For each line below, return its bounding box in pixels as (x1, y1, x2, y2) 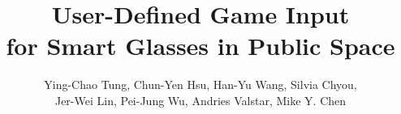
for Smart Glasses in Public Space (6, 29, 395, 62)
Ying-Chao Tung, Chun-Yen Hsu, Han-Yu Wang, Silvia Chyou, (44, 76, 357, 93)
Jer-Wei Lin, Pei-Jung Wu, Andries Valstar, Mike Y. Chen (54, 91, 347, 108)
